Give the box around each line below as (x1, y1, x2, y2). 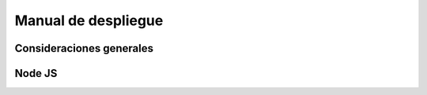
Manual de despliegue (14, 12, 164, 29)
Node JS (14, 67, 58, 80)
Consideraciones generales (14, 42, 154, 55)
